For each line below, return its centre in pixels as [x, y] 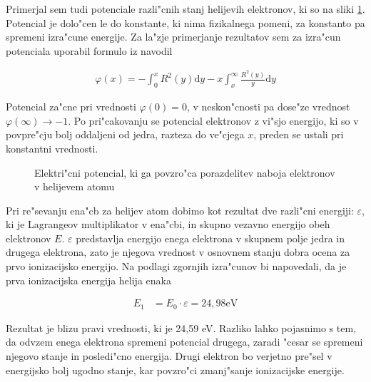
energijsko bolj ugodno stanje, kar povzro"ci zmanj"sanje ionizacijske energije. [175, 370]
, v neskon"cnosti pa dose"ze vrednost [268, 107]
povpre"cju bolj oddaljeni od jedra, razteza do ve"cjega [125, 134]
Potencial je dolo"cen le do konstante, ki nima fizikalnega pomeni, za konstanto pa [185, 22]
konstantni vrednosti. [52, 148]
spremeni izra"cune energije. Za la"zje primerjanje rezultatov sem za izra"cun [173, 37]
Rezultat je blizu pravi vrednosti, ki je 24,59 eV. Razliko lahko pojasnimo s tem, [181, 327]
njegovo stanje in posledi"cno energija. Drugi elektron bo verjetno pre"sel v [169, 355]
